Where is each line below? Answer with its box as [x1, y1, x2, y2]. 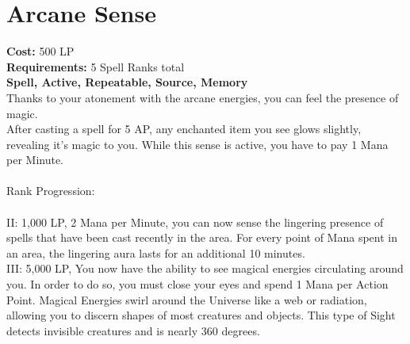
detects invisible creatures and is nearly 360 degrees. [6, 322, 260, 338]
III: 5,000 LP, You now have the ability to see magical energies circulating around [6, 260, 404, 277]
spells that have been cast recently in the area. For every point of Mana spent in [6, 229, 397, 246]
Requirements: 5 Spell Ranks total [6, 58, 185, 75]
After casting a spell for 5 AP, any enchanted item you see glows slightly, [6, 120, 362, 137]
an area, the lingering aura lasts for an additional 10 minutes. [6, 244, 305, 261]
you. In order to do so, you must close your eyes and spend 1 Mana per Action [6, 276, 389, 292]
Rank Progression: [6, 182, 95, 199]
